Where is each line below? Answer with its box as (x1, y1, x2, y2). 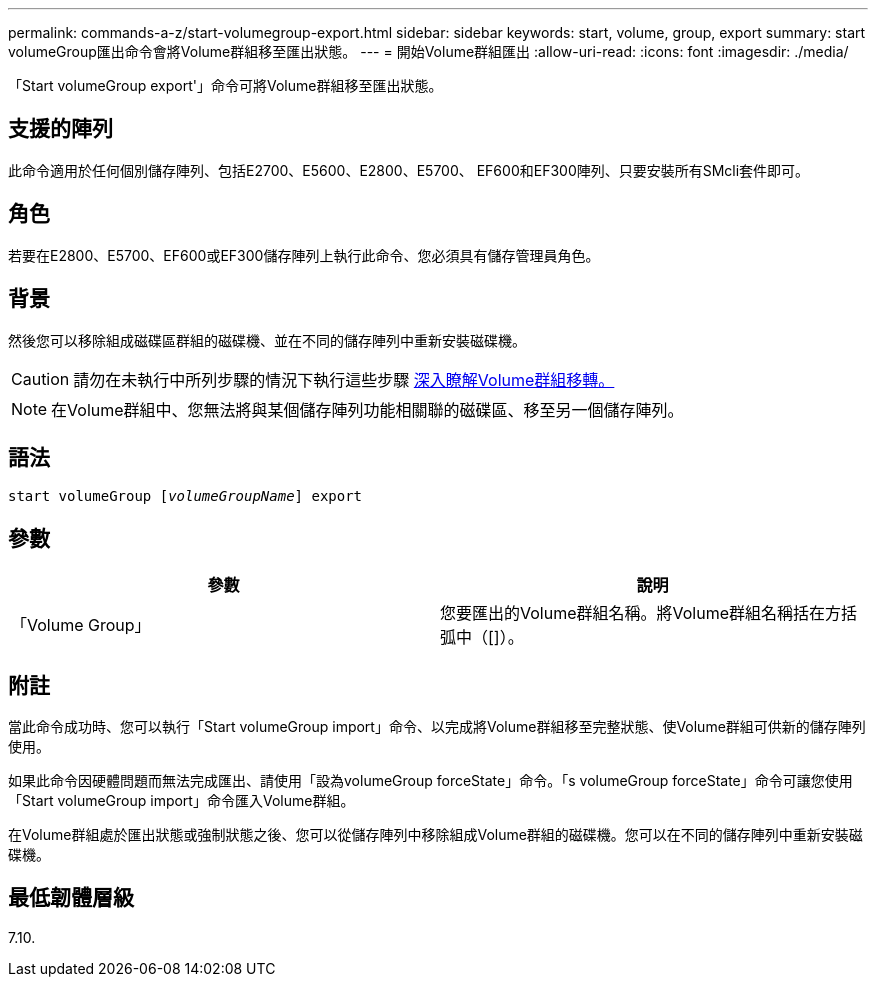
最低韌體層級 (8, 885, 134, 911)
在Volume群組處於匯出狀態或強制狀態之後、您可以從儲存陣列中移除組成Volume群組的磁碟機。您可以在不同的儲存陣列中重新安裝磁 (8, 826, 863, 844)
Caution (11, 368, 70, 389)
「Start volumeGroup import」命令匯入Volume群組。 (8, 792, 355, 810)
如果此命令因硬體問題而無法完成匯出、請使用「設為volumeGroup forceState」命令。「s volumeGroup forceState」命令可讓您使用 (8, 772, 853, 790)
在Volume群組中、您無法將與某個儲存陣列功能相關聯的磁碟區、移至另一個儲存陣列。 (51, 399, 684, 420)
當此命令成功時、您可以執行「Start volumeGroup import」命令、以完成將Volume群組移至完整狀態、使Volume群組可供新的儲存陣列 (8, 718, 866, 736)
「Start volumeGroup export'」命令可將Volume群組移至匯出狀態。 (8, 77, 443, 94)
